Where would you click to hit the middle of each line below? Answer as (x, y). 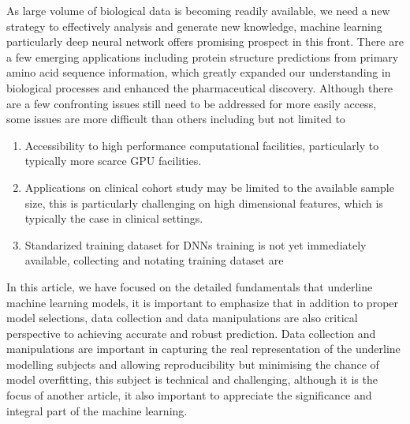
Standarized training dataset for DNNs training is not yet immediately (196, 244)
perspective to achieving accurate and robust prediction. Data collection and (191, 333)
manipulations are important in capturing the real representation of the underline (203, 349)
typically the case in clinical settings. (114, 218)
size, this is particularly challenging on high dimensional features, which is (204, 203)
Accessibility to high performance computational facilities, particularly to (202, 145)
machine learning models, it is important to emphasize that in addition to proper (203, 302)
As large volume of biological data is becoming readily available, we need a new (198, 10)
